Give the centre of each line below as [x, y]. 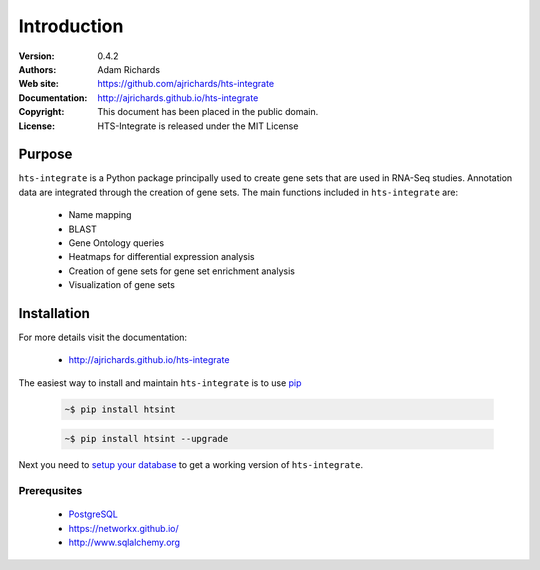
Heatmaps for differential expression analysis [161, 257]
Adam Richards [128, 69]
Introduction [71, 26]
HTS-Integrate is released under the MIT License [198, 126]
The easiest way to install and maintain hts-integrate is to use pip [160, 382]
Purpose [45, 154]
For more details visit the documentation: [103, 337]
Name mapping [100, 215]
